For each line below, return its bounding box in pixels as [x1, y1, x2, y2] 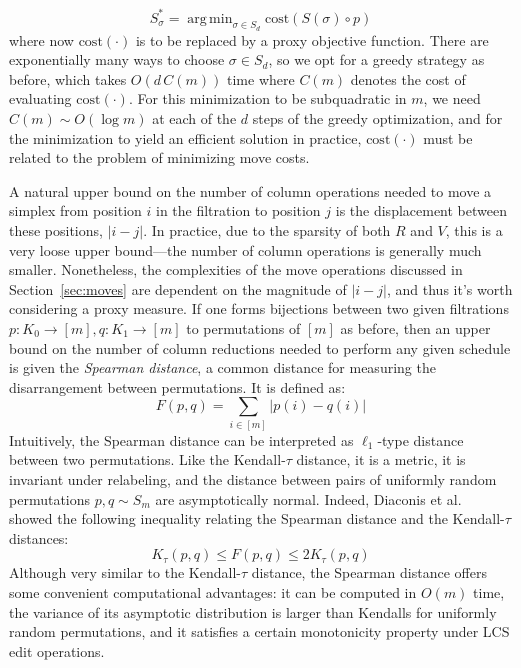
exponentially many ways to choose [9, 49, 225, 70]
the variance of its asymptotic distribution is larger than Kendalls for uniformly [9, 601, 497, 622]
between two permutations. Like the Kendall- [9, 449, 286, 470]
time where [227, 68, 295, 89]
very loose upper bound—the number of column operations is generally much [9, 239, 482, 260]
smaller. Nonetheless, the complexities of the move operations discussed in [9, 259, 463, 280]
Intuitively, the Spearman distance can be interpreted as [9, 429, 354, 450]
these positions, [9, 220, 103, 241]
